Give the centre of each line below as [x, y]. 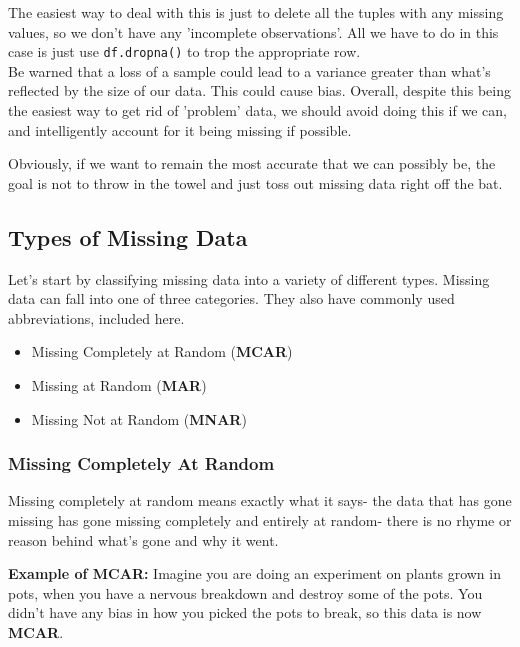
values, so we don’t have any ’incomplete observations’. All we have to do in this [253, 31]
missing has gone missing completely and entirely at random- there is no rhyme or [260, 519]
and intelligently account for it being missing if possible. [180, 129]
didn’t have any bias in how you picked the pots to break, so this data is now [245, 612]
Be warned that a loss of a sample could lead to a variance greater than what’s [249, 70]
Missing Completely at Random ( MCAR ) [162, 351]
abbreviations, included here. [96, 317]
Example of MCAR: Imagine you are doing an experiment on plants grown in [254, 573]
